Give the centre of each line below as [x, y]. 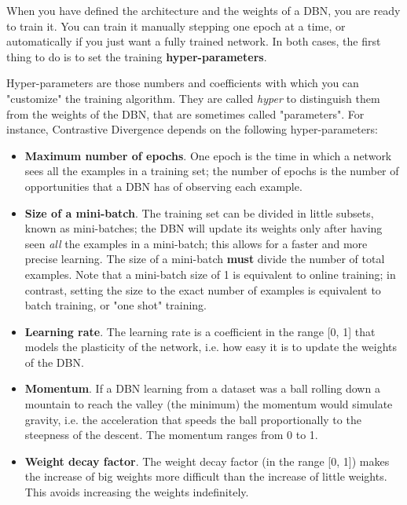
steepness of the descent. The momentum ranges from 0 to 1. [171, 435]
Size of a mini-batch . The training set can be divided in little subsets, [199, 212]
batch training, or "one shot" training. [116, 305]
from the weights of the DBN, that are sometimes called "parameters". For [185, 113]
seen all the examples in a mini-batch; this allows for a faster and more [196, 243]
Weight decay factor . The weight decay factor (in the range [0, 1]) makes [207, 461]
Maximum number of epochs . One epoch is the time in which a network [208, 155]
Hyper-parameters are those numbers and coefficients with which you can [183, 83]
